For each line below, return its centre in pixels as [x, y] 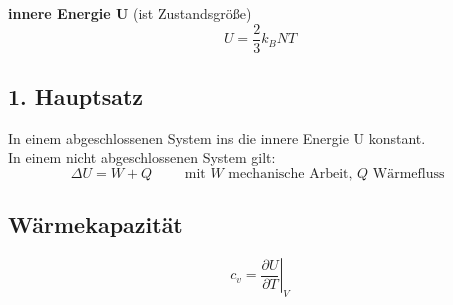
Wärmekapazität [95, 224]
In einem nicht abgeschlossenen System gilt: [142, 157]
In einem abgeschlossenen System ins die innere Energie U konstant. [217, 137]
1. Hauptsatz [76, 96]
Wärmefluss [408, 174]
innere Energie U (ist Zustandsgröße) [130, 13]
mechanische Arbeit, [290, 174]
